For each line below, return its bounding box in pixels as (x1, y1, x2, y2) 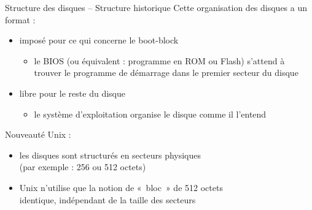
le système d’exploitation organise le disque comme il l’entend (34, 107, 267, 120)
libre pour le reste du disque (19, 86, 125, 99)
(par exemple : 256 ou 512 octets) (19, 160, 146, 173)
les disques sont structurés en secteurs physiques (19, 148, 201, 161)
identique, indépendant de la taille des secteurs (19, 193, 196, 206)
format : (5, 13, 36, 26)
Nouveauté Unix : (5, 128, 71, 141)
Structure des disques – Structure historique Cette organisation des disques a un (5, 1, 308, 13)
